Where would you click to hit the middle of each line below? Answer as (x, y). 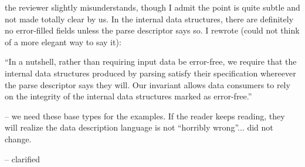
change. (18, 138)
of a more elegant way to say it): (63, 41)
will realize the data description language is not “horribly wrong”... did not (139, 127)
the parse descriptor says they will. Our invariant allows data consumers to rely (148, 84)
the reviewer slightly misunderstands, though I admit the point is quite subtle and (152, 7)
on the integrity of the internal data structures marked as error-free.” (128, 96)
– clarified (22, 158)
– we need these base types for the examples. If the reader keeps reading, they (145, 116)
